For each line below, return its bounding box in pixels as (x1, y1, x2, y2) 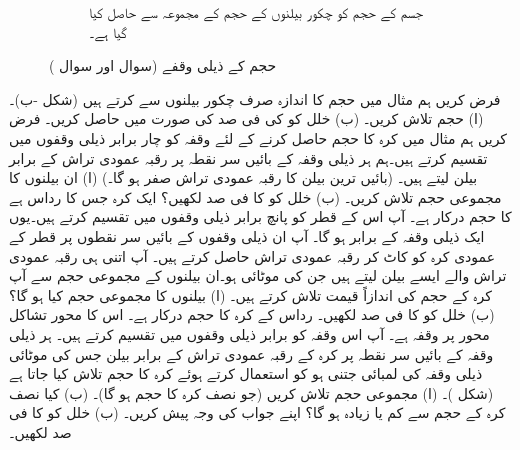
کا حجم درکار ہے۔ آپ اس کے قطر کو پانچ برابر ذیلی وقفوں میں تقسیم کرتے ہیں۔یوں (9, 206, 512, 227)
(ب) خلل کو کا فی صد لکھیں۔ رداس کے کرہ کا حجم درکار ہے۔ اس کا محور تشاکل (9, 304, 495, 325)
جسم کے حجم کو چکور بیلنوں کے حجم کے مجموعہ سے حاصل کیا (89, 2, 423, 22)
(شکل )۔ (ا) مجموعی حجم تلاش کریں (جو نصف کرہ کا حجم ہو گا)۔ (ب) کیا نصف (9, 382, 494, 403)
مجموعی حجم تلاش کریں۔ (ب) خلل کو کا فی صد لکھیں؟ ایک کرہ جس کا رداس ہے (9, 186, 502, 207)
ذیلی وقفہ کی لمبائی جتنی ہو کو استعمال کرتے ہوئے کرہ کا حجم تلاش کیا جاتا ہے (9, 363, 483, 384)
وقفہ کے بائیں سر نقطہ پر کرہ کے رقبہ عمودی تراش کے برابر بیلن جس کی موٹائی (9, 343, 494, 364)
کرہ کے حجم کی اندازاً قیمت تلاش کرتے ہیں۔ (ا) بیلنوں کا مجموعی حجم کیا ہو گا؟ (9, 284, 492, 305)
